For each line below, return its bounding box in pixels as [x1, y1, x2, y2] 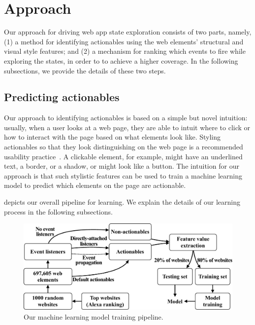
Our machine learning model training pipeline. [24, 311, 163, 322]
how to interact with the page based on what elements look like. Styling [4, 132, 221, 142]
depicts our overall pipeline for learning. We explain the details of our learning [4, 197, 240, 207]
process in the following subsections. [4, 206, 113, 217]
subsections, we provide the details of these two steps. [4, 65, 166, 75]
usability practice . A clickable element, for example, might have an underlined [4, 151, 243, 161]
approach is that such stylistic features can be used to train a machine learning [4, 170, 242, 181]
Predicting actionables [4, 89, 120, 105]
